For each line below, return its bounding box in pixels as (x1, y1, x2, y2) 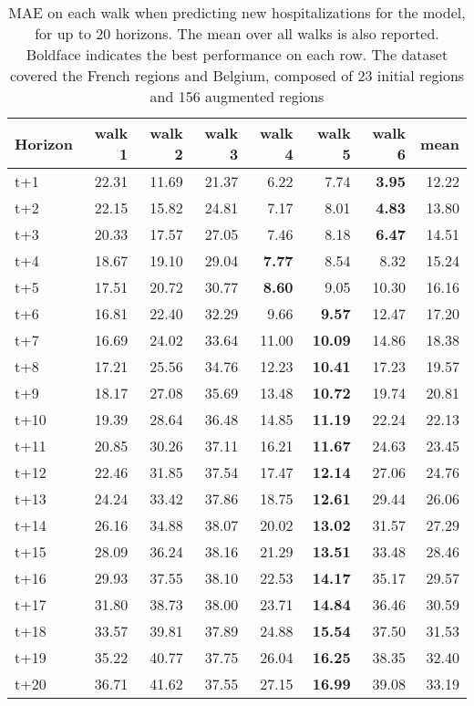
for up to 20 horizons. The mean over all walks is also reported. (35, 23, 439, 44)
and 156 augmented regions (149, 86, 325, 107)
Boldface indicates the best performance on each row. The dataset (26, 44, 448, 65)
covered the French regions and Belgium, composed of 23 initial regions (9, 65, 465, 86)
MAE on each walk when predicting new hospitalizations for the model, (8, 2, 466, 23)
